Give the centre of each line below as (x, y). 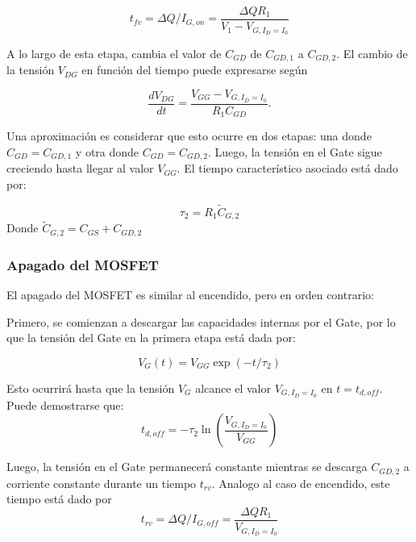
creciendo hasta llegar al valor (80, 168)
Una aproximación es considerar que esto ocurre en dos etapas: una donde (189, 136)
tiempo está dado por (59, 499)
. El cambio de (372, 53)
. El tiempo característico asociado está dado (287, 168)
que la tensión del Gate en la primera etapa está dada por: (151, 338)
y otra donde (107, 151)
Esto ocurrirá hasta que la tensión (91, 388)
